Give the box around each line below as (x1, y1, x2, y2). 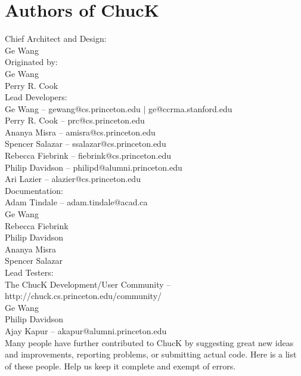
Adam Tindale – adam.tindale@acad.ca (5, 196, 148, 208)
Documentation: (5, 184, 63, 196)
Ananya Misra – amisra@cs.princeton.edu (5, 125, 156, 138)
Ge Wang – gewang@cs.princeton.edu (5, 102, 141, 115)
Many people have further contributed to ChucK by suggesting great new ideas (5, 336, 294, 349)
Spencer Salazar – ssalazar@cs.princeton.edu (5, 137, 166, 150)
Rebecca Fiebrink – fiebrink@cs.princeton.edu (5, 149, 172, 162)
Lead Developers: (5, 91, 67, 103)
